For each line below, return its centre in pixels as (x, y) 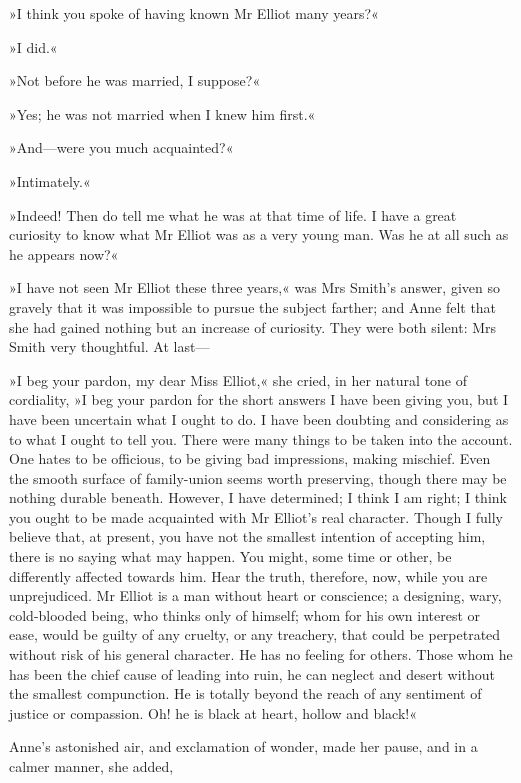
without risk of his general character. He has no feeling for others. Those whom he (261, 654)
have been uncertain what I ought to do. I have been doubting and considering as (259, 418)
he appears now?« (64, 253)
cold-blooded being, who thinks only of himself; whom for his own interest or (245, 614)
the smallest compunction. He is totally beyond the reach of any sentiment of (245, 693)
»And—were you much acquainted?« (121, 147)
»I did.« (33, 46)
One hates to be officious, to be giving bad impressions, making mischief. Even (250, 458)
